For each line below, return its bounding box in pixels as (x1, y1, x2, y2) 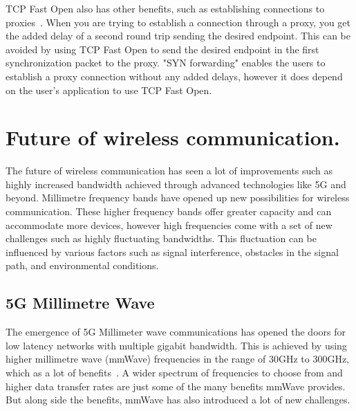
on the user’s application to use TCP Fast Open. (6, 82, 212, 97)
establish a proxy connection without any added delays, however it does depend (6, 68, 343, 83)
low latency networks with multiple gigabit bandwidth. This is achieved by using (6, 338, 347, 352)
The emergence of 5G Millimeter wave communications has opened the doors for (6, 325, 346, 339)
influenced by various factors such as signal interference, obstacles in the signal (6, 244, 339, 259)
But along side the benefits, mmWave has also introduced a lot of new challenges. (6, 392, 350, 407)
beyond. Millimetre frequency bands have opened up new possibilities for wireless (6, 190, 350, 205)
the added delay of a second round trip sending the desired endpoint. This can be (6, 28, 351, 43)
